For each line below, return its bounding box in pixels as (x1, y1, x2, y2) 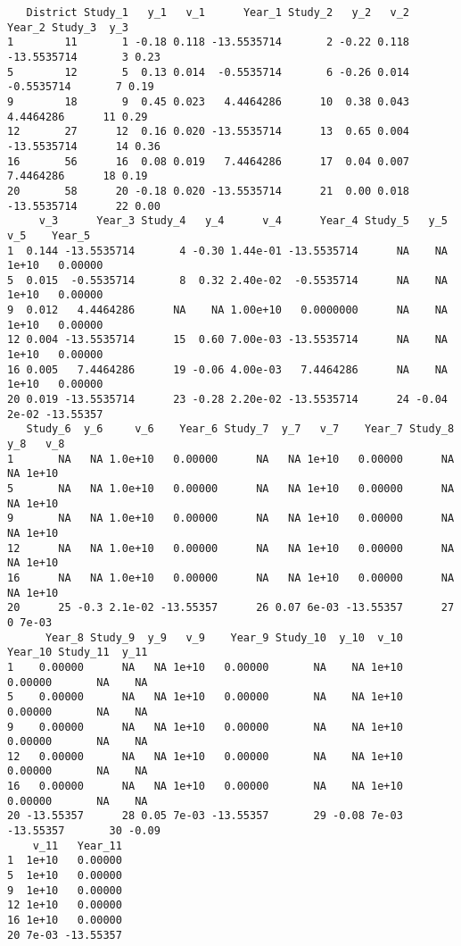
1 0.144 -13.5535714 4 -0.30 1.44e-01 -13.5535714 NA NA (7, 244, 448, 257)
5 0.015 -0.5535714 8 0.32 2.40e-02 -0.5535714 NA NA (7, 273, 448, 287)
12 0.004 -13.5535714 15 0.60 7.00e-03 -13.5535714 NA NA (7, 333, 448, 347)
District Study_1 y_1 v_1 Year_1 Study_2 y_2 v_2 (26, 6, 410, 19)
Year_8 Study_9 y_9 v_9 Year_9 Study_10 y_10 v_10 (45, 631, 403, 644)
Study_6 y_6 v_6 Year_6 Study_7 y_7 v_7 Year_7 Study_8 (26, 423, 455, 436)
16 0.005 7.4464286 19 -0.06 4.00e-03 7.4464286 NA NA (7, 363, 448, 376)
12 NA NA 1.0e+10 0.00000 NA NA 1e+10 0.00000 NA (7, 541, 455, 555)
